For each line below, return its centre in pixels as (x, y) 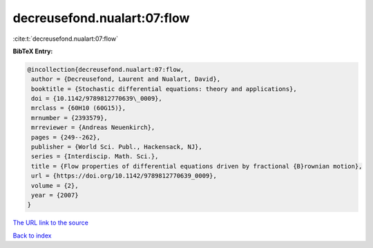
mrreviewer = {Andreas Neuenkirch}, (93, 127)
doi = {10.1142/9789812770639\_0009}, (97, 99)
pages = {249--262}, (66, 137)
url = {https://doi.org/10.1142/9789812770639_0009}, (124, 176)
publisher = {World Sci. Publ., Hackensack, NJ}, (117, 147)
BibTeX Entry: (33, 51)
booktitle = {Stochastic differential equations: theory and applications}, (164, 89)
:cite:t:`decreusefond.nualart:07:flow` (66, 39)
